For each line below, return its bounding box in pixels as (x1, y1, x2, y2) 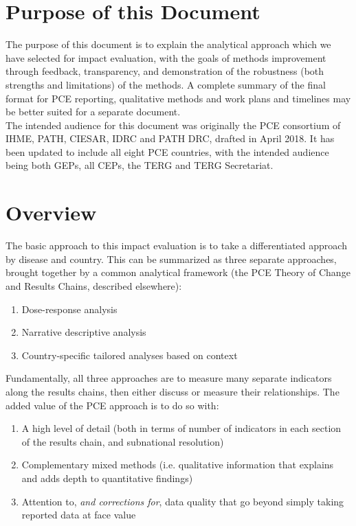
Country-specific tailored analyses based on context (21, 347, 238, 362)
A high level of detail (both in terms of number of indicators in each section (21, 421, 342, 435)
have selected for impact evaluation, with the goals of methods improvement (5, 50, 326, 65)
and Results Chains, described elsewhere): (5, 278, 182, 293)
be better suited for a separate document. (5, 104, 181, 119)
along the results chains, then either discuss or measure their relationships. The (5, 384, 340, 398)
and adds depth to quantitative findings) (21, 470, 193, 485)
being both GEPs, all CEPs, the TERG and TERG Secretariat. (5, 158, 274, 172)
